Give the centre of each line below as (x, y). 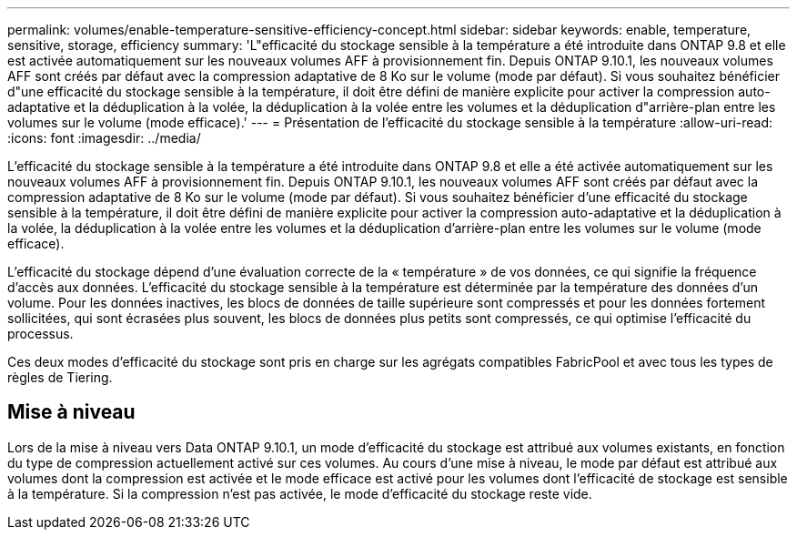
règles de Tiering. (60, 377)
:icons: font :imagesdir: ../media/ (104, 138)
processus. (40, 334)
